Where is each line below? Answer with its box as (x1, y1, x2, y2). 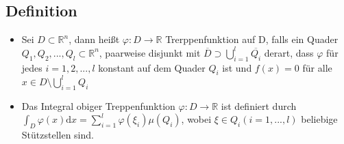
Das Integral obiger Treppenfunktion (21, 98, 175, 113)
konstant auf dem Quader (98, 60, 206, 74)
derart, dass (264, 45, 314, 59)
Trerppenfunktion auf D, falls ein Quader (165, 32, 339, 46)
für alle (302, 60, 332, 74)
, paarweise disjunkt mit (99, 45, 201, 59)
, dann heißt (69, 32, 120, 46)
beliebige (301, 112, 338, 126)
